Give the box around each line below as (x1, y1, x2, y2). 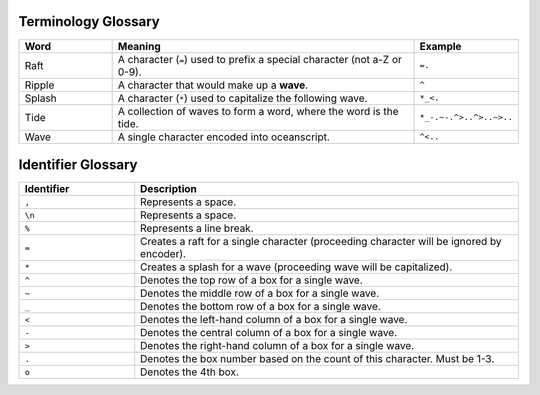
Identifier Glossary (18, 156, 138, 173)
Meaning (117, 39, 161, 53)
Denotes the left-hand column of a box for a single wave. (140, 313, 408, 327)
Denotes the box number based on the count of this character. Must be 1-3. (140, 352, 495, 366)
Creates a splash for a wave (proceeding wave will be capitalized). (140, 260, 453, 274)
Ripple (24, 78, 55, 92)
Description (140, 182, 197, 196)
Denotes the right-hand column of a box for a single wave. (140, 339, 415, 353)
